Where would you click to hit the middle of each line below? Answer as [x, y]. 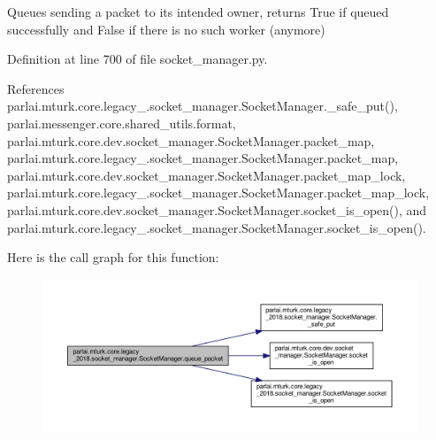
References [36, 88]
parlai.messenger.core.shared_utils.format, [122, 123]
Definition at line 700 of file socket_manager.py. [138, 59]
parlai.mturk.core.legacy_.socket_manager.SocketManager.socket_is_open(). [217, 227]
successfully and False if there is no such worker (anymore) [166, 29]
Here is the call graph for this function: [113, 257]
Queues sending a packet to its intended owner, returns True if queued [198, 12]
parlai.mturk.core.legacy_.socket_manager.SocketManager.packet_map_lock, [218, 193]
